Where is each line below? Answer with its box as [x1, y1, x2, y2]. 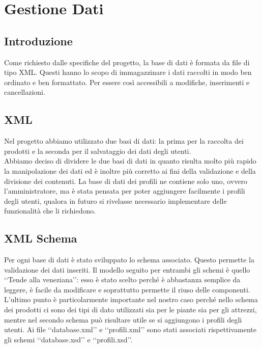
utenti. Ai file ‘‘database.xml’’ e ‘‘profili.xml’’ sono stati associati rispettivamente [4, 324, 257, 335]
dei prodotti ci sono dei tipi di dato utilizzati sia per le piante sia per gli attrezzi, [4, 304, 257, 315]
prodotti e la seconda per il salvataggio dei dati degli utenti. [4, 145, 191, 156]
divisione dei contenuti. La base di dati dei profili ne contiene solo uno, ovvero [4, 175, 248, 186]
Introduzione [4, 33, 73, 48]
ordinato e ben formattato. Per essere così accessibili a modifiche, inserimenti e [4, 76, 250, 87]
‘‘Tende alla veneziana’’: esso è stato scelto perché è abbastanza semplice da [4, 274, 241, 285]
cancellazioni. [4, 87, 45, 97]
